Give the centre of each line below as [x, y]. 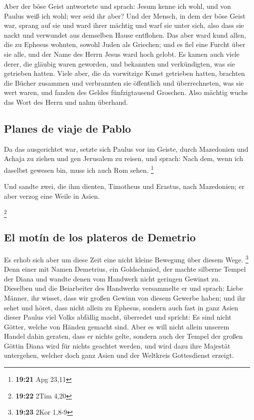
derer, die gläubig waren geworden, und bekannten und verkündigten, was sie [119, 63]
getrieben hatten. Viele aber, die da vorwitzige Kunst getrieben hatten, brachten [125, 73]
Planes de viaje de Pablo [68, 128]
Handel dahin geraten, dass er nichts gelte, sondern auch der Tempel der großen [123, 336]
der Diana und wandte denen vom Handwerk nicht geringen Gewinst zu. [112, 278]
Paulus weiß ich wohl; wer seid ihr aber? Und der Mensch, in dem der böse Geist [125, 15]
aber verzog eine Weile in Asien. [52, 196]
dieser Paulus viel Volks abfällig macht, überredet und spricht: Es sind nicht [118, 317]
